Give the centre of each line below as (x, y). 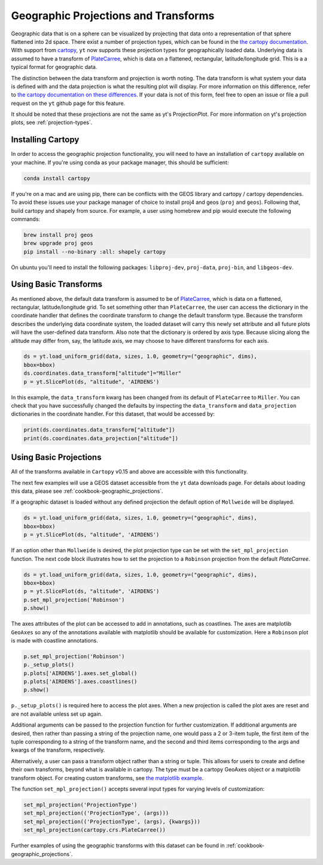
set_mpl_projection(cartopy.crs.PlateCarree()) (95, 830)
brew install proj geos (59, 235)
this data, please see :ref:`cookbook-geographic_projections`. (87, 491)
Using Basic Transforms (57, 284)
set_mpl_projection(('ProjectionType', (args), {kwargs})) (112, 822)
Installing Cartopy (45, 140)
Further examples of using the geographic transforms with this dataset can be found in (118, 846)
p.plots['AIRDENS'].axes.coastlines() (80, 682)
